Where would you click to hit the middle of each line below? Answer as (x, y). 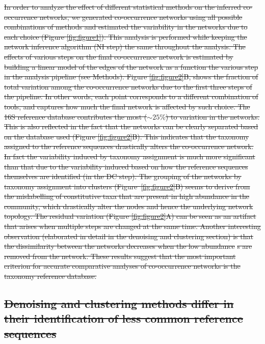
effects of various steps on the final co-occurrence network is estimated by (119, 56)
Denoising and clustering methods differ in (119, 304)
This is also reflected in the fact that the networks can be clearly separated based (131, 126)
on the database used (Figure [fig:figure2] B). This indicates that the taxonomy (127, 136)
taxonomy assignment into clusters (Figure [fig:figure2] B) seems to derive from (127, 186)
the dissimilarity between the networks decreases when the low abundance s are (128, 246)
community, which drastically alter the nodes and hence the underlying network (129, 206)
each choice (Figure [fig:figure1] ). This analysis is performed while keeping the (126, 36)
